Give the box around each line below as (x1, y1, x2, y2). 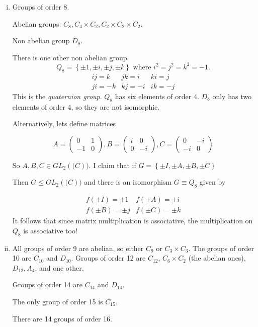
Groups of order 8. (12, 2, 69, 12)
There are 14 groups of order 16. (12, 313, 113, 323)
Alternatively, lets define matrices (12, 118, 116, 129)
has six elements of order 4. (115, 91, 199, 101)
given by (199, 177, 226, 187)
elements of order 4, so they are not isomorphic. (12, 101, 160, 112)
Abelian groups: (12, 18, 61, 29)
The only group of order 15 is (12, 296, 103, 306)
